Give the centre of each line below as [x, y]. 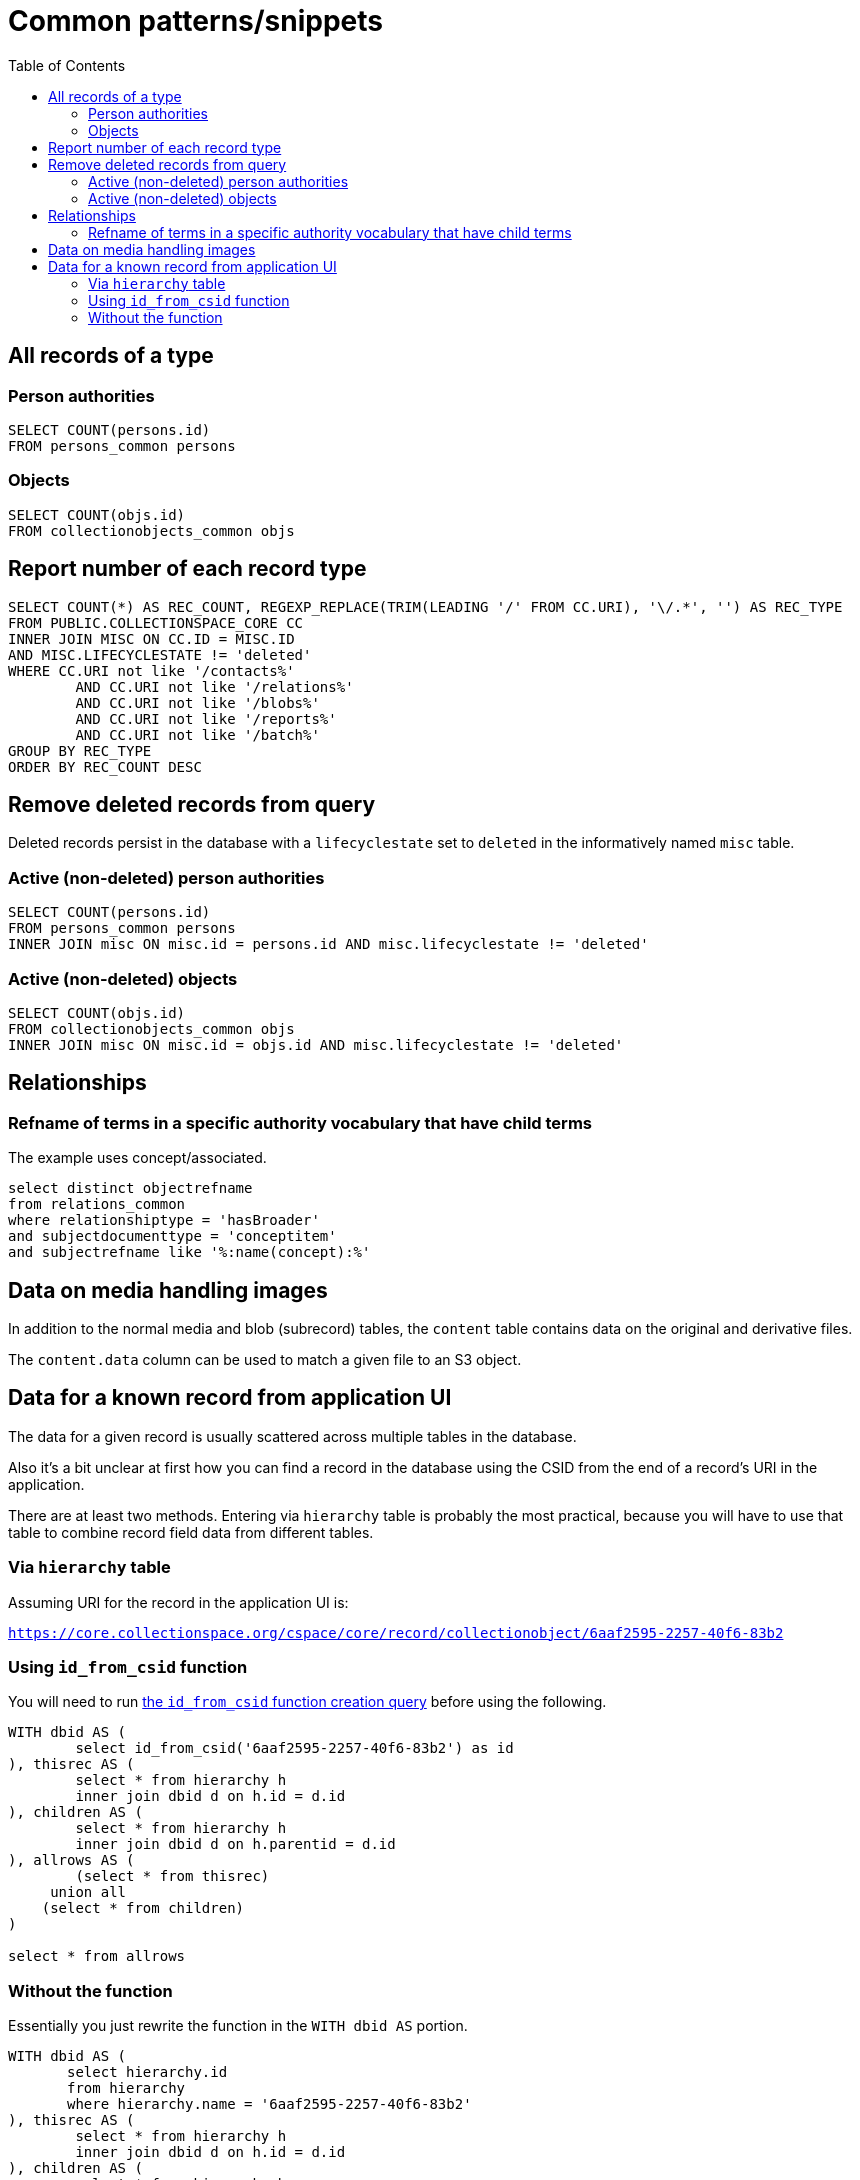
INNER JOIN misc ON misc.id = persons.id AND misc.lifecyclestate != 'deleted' [328, 944]
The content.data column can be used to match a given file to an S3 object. [265, 1359]
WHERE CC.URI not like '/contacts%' [151, 670]
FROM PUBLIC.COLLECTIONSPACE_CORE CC [156, 622]
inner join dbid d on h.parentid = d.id [235, 1844]
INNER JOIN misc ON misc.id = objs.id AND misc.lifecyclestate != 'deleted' [316, 1044]
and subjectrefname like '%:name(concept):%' [189, 1252]
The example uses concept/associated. [137, 1158]
